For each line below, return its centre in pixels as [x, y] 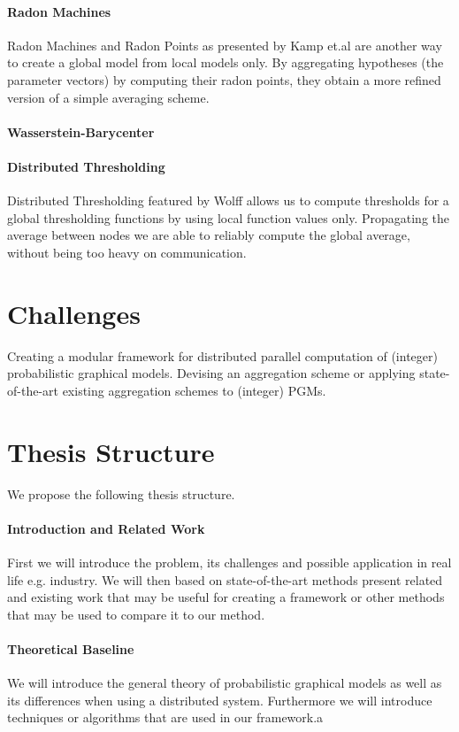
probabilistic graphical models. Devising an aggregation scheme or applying [211, 373]
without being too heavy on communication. [127, 252]
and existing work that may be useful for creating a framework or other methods [226, 597]
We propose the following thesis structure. [121, 493]
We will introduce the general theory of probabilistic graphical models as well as [225, 683]
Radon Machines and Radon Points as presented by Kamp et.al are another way [225, 45]
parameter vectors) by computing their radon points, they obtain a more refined [224, 79]
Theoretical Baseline [71, 648]
